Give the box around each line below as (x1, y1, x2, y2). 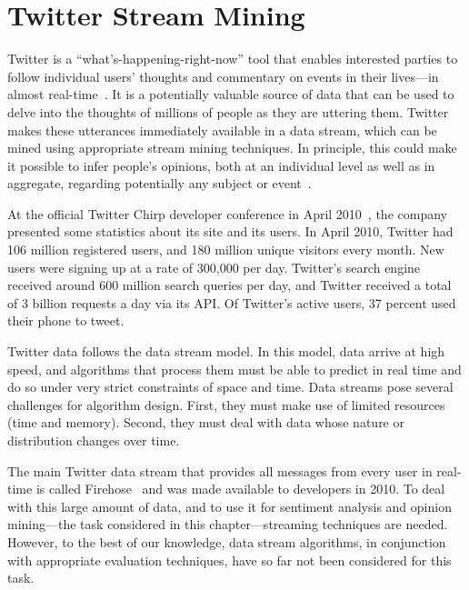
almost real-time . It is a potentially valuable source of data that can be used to (7, 85, 454, 104)
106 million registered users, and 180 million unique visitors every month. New (7, 240, 444, 259)
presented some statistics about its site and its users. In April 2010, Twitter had (7, 222, 454, 241)
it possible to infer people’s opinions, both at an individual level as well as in (7, 155, 435, 175)
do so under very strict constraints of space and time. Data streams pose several (7, 377, 454, 396)
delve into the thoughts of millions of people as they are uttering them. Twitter (7, 102, 449, 121)
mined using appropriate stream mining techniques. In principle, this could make (7, 138, 457, 157)
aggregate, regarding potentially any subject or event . (7, 174, 312, 193)
